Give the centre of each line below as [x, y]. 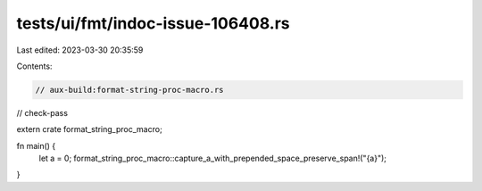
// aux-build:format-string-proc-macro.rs [129, 90]
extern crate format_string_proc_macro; [89, 129]
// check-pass [42, 112]
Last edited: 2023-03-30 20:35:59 [80, 50]
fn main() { [36, 145]
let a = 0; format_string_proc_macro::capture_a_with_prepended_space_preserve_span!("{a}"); [213, 158]
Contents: [34, 66]
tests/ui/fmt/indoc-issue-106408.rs [153, 23]
